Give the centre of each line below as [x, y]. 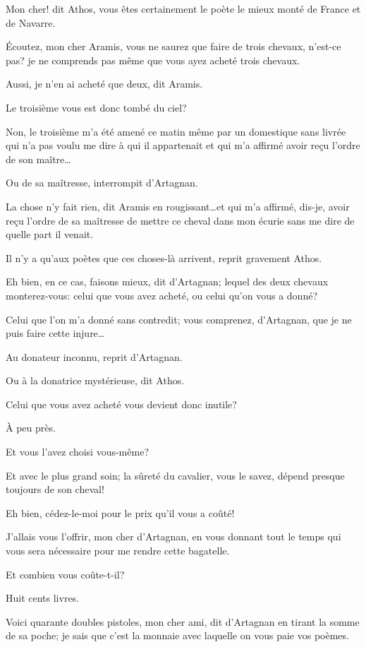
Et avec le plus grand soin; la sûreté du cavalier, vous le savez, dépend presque [175, 475]
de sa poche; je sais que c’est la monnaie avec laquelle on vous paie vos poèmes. [177, 635]
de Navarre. [31, 22]
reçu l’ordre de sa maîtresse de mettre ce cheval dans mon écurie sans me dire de [180, 220]
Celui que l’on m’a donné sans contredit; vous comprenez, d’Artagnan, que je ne [179, 319]
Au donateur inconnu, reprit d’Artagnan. [94, 356]
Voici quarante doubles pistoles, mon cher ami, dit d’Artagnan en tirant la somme [183, 621]
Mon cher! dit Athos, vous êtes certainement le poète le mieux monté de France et [183, 8]
